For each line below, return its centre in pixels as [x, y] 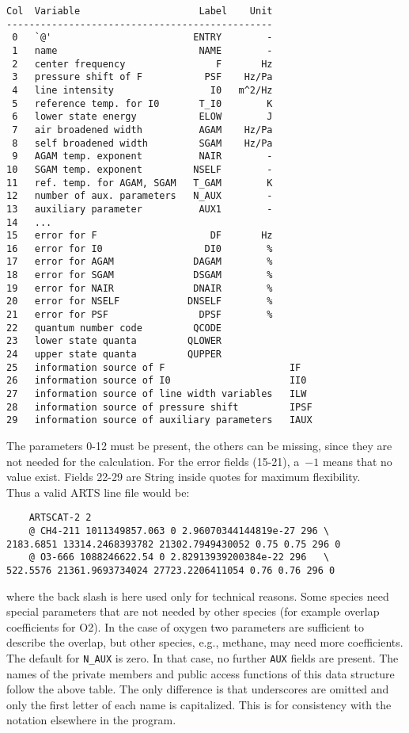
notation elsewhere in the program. [91, 720]
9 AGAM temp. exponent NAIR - [142, 157]
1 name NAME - [142, 50]
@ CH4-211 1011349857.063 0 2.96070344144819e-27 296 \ [179, 531]
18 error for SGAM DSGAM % [140, 275]
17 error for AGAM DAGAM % [140, 262]
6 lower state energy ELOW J [142, 117]
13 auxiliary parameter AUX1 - [140, 209]
